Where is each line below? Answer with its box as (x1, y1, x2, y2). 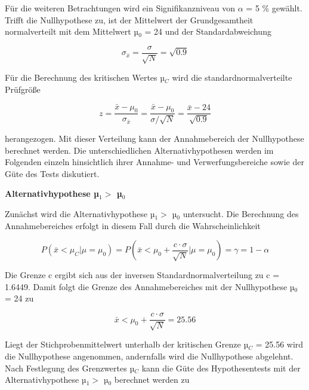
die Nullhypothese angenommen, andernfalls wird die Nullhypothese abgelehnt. (5, 350, 293, 362)
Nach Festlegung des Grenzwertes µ (5, 361, 135, 374)
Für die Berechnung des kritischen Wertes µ (5, 71, 165, 84)
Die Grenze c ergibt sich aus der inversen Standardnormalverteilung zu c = (5, 269, 280, 281)
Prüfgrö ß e (5, 83, 41, 95)
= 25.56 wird (255, 338, 304, 351)
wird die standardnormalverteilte (172, 71, 292, 84)
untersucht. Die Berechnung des (183, 208, 299, 220)
